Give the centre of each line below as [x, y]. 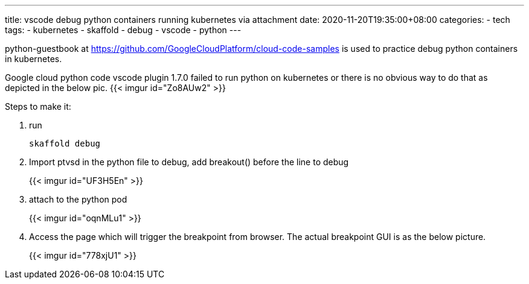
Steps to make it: [38, 106]
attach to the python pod [78, 199]
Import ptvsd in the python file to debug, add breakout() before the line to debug [189, 162]
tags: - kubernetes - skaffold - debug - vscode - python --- [123, 30]
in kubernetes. [34, 59]
